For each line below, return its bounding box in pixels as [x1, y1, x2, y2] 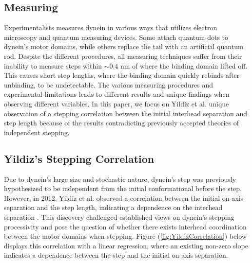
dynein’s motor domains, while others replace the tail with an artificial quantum [4, 41, 244, 52]
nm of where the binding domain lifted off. [120, 60, 248, 70]
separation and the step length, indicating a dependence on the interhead [4, 202, 223, 212]
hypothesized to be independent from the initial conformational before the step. [4, 183, 242, 193]
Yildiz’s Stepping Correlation [4, 151, 155, 166]
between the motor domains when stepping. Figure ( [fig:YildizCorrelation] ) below [4, 231, 247, 241]
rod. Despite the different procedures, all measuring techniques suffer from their [4, 51, 242, 61]
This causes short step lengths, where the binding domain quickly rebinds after [4, 70, 240, 80]
